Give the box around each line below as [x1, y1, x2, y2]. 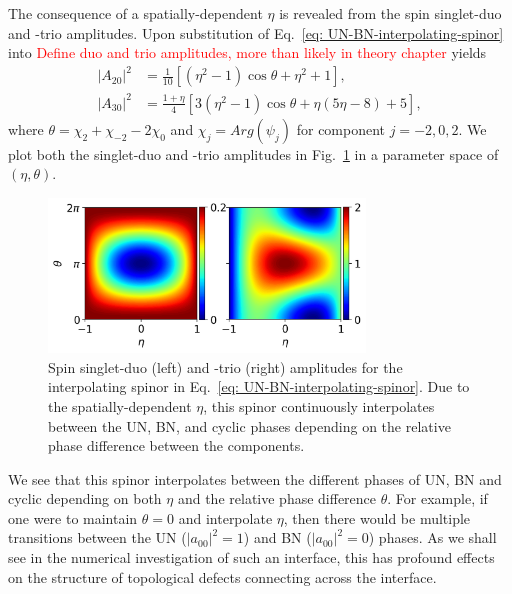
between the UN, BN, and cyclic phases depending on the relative [48, 415, 451, 436]
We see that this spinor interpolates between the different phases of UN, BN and [8, 468, 502, 489]
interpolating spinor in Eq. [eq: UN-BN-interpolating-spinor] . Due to [48, 376, 470, 397]
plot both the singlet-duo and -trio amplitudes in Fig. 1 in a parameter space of [8, 143, 499, 164]
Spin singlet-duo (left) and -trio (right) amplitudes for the [48, 356, 403, 377]
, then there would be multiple [283, 507, 471, 528]
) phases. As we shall [368, 527, 497, 548]
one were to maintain [8, 507, 138, 528]
